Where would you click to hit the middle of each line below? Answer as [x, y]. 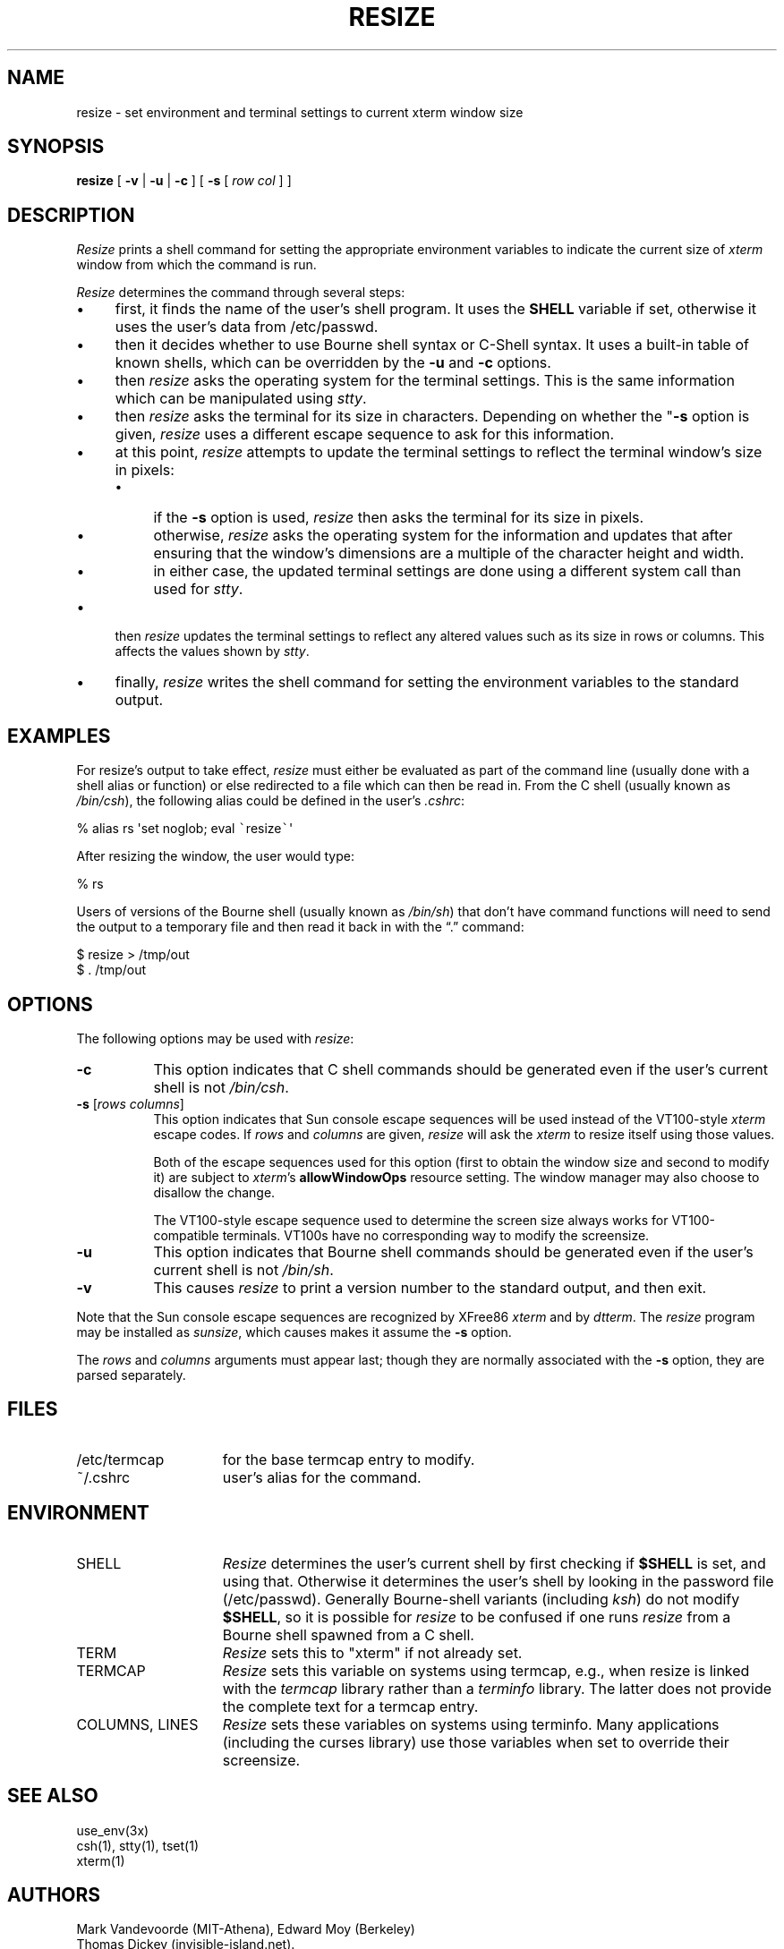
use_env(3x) [113, 1830]
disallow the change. [214, 1192]
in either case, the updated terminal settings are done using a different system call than [447, 571]
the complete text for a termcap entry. [350, 1706]
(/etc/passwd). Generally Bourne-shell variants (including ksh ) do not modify [481, 1599]
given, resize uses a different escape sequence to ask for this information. [365, 434]
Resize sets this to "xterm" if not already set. [372, 1652]
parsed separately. [131, 1375]
